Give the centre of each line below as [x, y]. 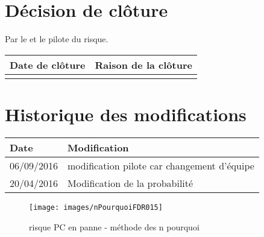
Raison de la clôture [143, 65]
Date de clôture [48, 65]
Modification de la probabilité [130, 183]
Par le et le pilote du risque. [57, 39]
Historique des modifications [126, 114]
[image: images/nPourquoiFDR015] [96, 207]
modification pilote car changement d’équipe [161, 165]
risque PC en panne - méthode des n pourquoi [114, 226]
